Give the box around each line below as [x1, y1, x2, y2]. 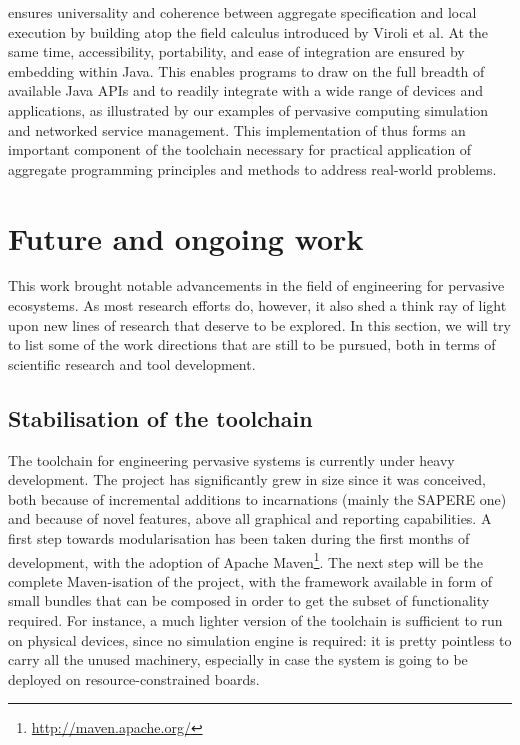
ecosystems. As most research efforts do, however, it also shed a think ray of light [8, 295, 507, 316]
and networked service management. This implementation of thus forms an [8, 119, 466, 140]
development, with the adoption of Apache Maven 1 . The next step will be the [8, 548, 483, 572]
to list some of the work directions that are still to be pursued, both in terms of [8, 334, 496, 355]
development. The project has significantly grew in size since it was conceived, [8, 469, 486, 490]
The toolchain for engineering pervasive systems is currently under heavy [8, 449, 455, 470]
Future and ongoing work [8, 217, 364, 258]
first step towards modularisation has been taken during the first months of [8, 528, 470, 549]
